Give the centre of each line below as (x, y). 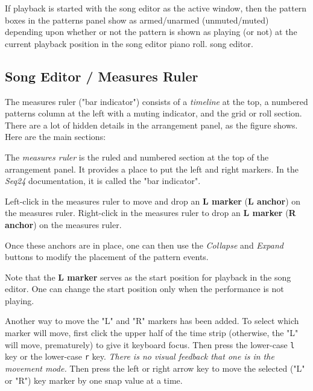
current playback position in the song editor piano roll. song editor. (129, 43)
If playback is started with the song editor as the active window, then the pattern (156, 8)
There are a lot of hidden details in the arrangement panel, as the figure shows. (151, 125)
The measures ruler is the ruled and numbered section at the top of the (137, 157)
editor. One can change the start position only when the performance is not (144, 289)
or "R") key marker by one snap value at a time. (94, 380)
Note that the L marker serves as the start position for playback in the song (148, 277)
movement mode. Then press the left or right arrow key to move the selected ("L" (155, 368)
